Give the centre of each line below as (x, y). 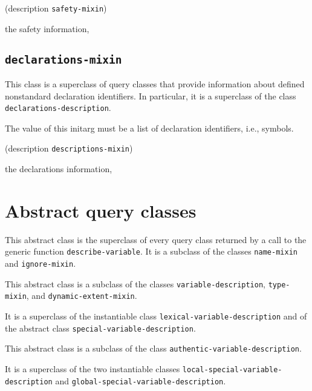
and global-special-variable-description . (141, 380)
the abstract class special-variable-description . (100, 328)
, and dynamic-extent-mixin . (82, 296)
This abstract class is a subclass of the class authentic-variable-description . (153, 348)
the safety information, (47, 28)
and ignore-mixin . (41, 263)
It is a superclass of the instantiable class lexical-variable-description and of (156, 316)
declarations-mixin (63, 59)
